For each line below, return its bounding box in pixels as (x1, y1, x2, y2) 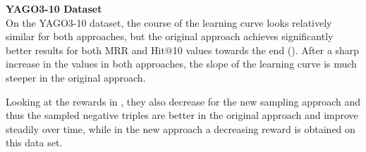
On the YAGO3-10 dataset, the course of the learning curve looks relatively (6, 15, 332, 30)
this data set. (6, 135, 63, 150)
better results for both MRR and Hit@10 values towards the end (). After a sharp (6, 42, 360, 57)
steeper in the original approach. (6, 70, 146, 84)
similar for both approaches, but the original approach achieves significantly (6, 29, 334, 44)
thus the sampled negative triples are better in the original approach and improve (6, 108, 358, 122)
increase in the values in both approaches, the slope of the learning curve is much (6, 56, 357, 71)
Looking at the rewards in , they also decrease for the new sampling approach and (6, 94, 361, 108)
